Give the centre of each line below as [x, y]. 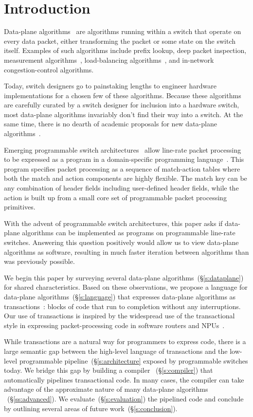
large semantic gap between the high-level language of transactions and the [116, 351]
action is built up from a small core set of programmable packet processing [115, 197]
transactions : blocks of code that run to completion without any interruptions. [122, 306]
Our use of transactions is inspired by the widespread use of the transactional [119, 316]
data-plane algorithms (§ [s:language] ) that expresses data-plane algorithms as [120, 296]
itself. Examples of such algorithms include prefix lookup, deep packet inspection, [125, 50]
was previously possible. [39, 261]
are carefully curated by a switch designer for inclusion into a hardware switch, [122, 105]
